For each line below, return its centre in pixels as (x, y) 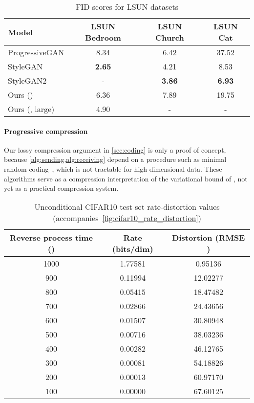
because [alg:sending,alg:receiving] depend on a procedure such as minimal (115, 159)
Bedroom (103, 37)
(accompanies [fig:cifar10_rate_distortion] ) (127, 218)
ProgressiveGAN (36, 52)
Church (170, 37)
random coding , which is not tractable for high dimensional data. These (113, 168)
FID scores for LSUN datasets (127, 7)
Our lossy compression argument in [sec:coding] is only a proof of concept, (115, 149)
